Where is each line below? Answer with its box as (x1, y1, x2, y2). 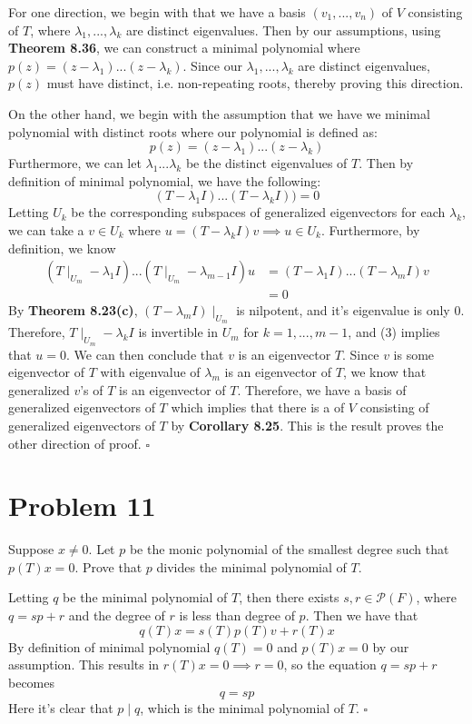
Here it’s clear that (8, 699, 113, 718)
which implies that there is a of (171, 398, 345, 417)
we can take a (8, 220, 84, 239)
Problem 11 (8, 487, 156, 524)
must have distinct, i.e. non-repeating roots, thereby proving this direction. (46, 74, 464, 93)
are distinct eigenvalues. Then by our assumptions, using (125, 20, 441, 39)
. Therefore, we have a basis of (237, 380, 407, 399)
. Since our (182, 55, 242, 74)
